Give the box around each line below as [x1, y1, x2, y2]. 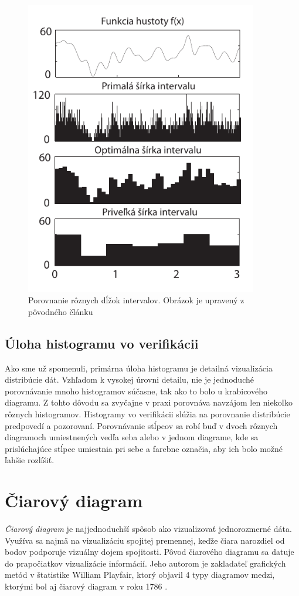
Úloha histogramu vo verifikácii [5, 334, 199, 352]
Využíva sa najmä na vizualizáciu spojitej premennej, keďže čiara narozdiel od [5, 534, 285, 546]
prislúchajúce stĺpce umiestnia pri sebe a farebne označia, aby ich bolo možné [5, 442, 283, 454]
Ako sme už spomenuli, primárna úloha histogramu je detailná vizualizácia [5, 361, 273, 374]
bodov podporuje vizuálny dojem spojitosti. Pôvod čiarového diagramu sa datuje [5, 545, 294, 558]
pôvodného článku [28, 305, 93, 317]
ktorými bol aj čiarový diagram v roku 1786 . [5, 580, 168, 592]
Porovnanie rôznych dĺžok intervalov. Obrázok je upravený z [28, 294, 244, 306]
